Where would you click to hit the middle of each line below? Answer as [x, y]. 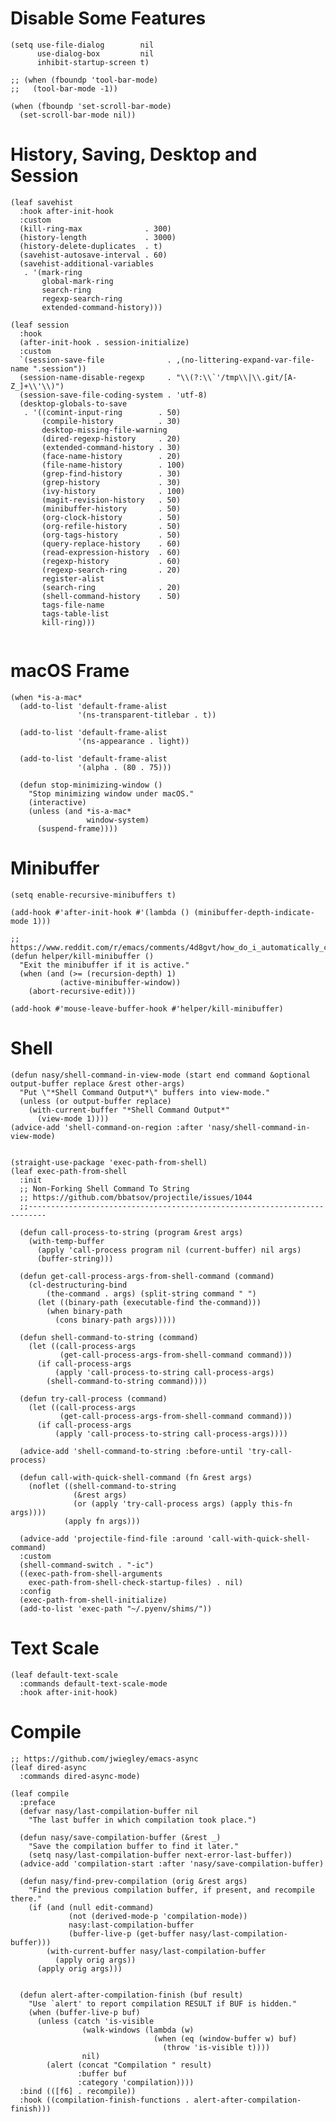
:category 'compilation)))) [136, 2082]
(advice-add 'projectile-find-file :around [111, 1538]
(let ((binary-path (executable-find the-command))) [149, 1302]
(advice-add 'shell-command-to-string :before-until [131, 1451]
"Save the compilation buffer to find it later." [134, 1846]
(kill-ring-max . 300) [95, 228]
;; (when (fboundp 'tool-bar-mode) [84, 80]
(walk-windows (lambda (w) [138, 2030]
